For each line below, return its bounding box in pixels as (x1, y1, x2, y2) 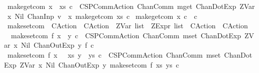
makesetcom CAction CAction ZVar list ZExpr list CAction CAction (7, 20, 248, 31)
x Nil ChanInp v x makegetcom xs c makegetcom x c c (7, 10, 197, 21)
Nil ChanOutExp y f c (20, 40, 94, 50)
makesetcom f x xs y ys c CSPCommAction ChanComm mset (7, 49, 221, 60)
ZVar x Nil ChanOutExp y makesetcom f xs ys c (19, 59, 179, 70)
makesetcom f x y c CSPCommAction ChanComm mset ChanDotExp (10, 30, 241, 40)
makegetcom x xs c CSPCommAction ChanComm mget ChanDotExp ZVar (7, 1, 255, 11)
